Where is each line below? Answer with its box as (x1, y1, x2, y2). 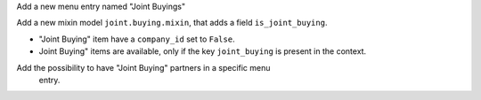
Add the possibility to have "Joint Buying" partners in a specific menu (16, 62, 271, 73)
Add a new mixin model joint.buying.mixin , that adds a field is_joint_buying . (16, 18, 328, 28)
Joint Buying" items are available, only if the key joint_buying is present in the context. (38, 46, 367, 57)
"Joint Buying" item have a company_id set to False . (38, 34, 235, 44)
